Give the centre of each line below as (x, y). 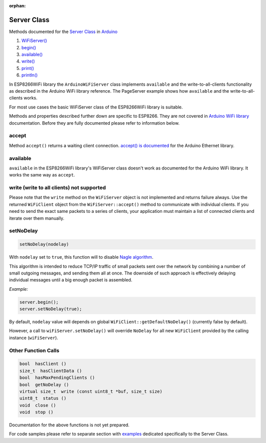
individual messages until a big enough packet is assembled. (71, 280)
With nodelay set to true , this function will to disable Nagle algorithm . (81, 257)
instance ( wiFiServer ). (34, 338)
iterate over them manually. (37, 218)
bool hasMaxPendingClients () (57, 378)
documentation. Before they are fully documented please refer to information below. (94, 123)
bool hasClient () (43, 364)
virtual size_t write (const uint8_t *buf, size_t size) (91, 391)
